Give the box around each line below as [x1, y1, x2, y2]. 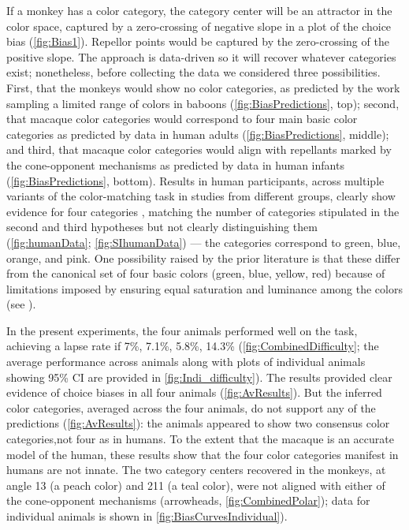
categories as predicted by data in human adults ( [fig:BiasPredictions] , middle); [6, 125, 389, 142]
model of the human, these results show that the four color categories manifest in [6, 446, 399, 462]
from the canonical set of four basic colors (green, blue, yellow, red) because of [6, 265, 385, 282]
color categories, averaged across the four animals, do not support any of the [6, 399, 376, 416]
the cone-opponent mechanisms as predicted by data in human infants [6, 156, 344, 173]
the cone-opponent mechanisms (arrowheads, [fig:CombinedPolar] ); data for [6, 492, 370, 509]
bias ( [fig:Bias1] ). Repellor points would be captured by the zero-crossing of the [6, 33, 389, 50]
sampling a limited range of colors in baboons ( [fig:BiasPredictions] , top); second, [6, 95, 400, 111]
